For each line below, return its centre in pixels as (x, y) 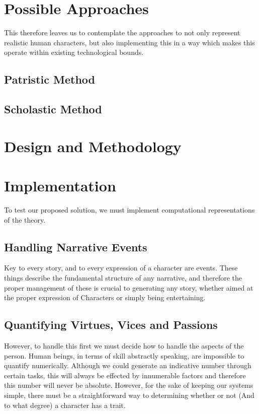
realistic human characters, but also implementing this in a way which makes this (129, 42)
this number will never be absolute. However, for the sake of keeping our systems (129, 385)
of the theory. (25, 219)
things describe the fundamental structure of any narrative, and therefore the (123, 277)
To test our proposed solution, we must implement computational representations (129, 209)
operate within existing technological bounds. (74, 52)
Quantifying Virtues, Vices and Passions (111, 325)
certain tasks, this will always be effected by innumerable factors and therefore (125, 375)
